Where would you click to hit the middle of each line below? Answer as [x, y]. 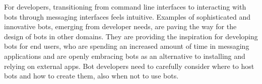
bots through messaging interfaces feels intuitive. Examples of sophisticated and [127, 16]
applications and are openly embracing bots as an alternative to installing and [125, 56]
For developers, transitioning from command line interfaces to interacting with [125, 7]
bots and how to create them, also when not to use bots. [91, 76]
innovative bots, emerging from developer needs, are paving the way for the [120, 26]
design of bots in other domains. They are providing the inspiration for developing [131, 36]
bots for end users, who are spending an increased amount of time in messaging [127, 46]
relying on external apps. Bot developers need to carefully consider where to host [129, 66]
